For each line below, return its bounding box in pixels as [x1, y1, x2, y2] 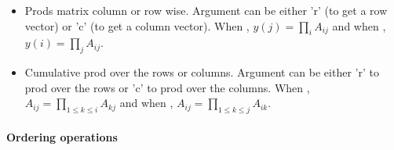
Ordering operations [6, 128, 118, 145]
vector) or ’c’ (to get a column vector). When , [24, 17, 250, 34]
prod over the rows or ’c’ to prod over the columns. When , [24, 79, 310, 95]
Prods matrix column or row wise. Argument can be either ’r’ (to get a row [24, 2, 388, 18]
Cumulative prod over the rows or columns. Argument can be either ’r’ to [24, 64, 379, 80]
